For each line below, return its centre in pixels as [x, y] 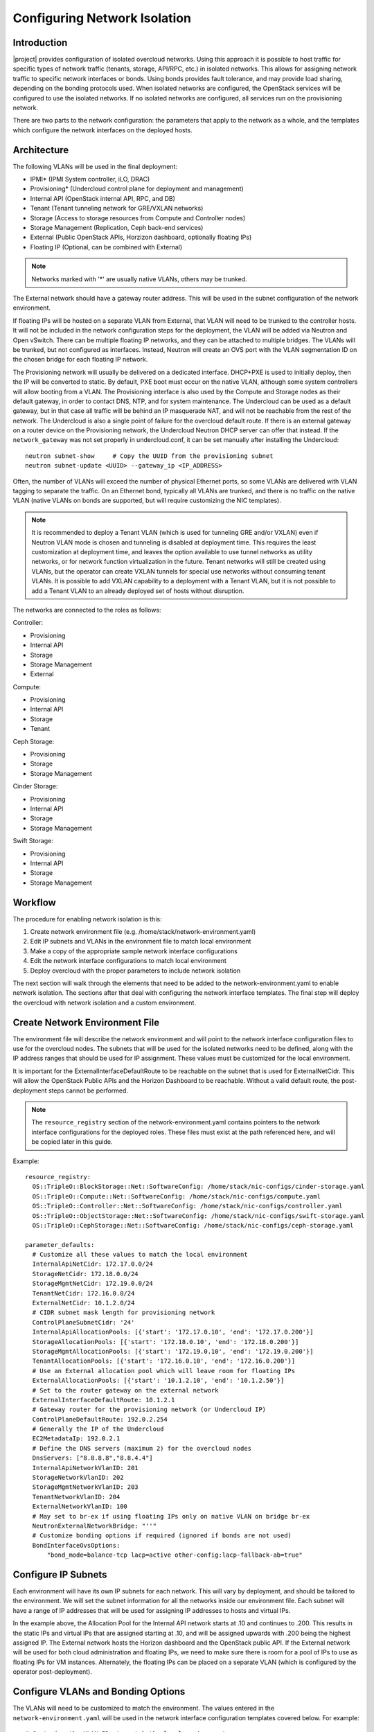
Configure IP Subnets [60, 1574]
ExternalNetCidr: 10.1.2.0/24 [83, 1303]
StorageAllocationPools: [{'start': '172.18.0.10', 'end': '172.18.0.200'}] [166, 1342]
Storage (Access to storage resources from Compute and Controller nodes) [138, 218]
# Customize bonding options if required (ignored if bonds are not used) [162, 1536]
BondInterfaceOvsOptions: [76, 1545]
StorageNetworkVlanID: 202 [78, 1478]
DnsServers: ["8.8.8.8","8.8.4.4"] [93, 1458]
